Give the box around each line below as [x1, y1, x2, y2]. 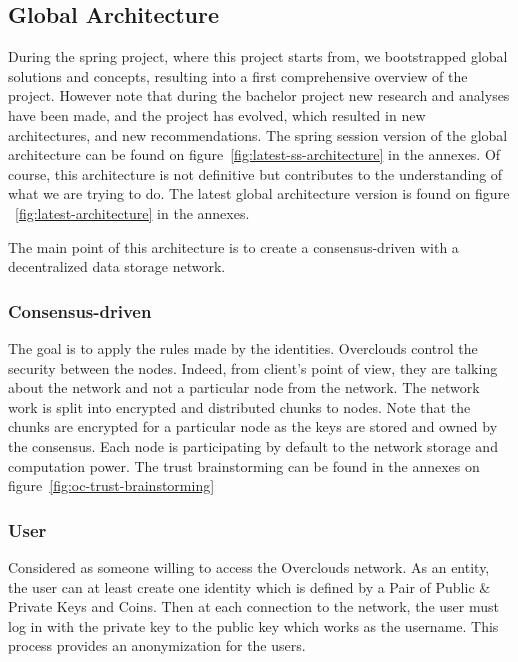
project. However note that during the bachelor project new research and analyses [8, 85, 510, 106]
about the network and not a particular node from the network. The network [8, 377, 480, 398]
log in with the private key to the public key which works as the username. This [8, 615, 499, 636]
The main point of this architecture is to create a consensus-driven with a [8, 236, 459, 257]
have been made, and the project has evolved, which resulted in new [8, 104, 426, 125]
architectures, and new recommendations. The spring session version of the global [8, 124, 508, 145]
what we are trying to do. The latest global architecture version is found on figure [8, 183, 510, 204]
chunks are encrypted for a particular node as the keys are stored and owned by [8, 416, 498, 437]
